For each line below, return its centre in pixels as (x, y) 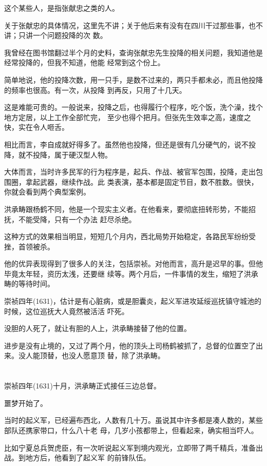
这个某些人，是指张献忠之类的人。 (62, 8)
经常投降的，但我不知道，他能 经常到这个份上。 (84, 62)
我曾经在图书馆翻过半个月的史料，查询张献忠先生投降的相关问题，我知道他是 (133, 52)
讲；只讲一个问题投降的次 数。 (56, 35)
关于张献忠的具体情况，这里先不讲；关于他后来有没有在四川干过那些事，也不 (133, 25)
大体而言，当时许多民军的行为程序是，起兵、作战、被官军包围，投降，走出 (130, 172)
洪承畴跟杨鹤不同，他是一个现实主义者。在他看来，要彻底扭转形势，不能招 (130, 209)
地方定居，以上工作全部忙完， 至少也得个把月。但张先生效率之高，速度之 (128, 117)
